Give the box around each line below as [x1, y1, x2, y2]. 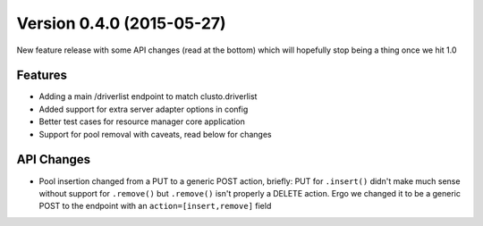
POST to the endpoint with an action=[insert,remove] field [38, 201, 272, 212]
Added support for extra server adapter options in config [38, 104, 249, 114]
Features [16, 68, 67, 83]
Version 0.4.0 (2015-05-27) [16, 13, 227, 33]
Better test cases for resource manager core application [38, 116, 246, 127]
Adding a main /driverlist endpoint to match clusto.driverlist [38, 91, 258, 102]
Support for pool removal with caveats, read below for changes [38, 129, 272, 139]
